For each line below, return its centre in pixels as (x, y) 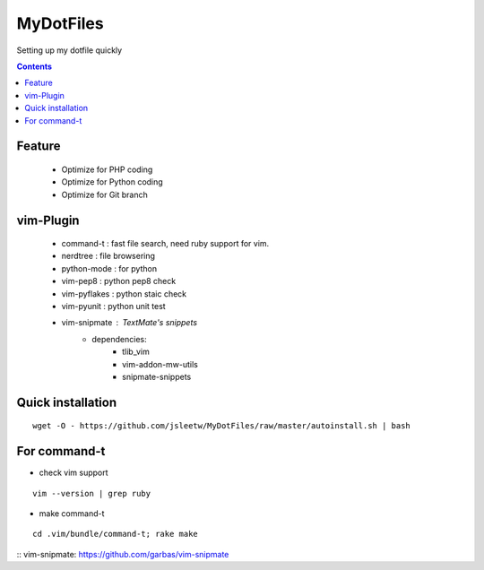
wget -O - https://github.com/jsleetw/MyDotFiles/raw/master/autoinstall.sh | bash (222, 426)
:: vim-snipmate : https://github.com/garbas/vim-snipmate (123, 554)
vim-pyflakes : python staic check (124, 294)
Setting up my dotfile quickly (69, 50)
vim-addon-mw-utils (160, 364)
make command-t (72, 514)
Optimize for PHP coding (107, 169)
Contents (35, 66)
